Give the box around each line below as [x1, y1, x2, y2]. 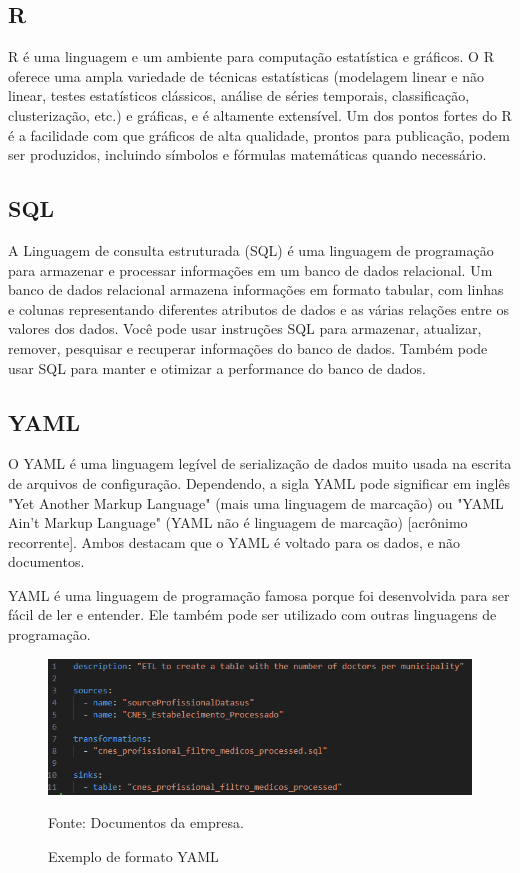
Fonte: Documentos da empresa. [48, 812, 244, 833]
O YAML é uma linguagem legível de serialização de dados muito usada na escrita [8, 453, 512, 474]
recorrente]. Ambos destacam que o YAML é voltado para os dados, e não [8, 531, 461, 552]
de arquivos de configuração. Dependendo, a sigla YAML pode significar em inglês [8, 472, 511, 493]
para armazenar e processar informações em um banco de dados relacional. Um [8, 259, 493, 280]
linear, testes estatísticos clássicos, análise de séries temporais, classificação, [8, 85, 470, 106]
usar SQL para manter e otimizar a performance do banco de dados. [8, 357, 426, 378]
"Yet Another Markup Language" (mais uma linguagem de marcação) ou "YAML [8, 492, 504, 513]
